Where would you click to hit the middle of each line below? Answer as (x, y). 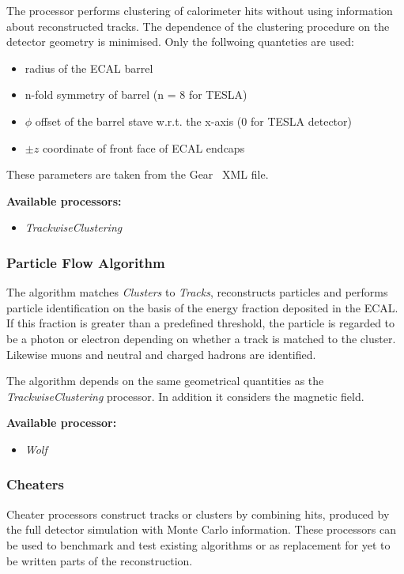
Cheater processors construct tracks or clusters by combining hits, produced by (198, 514)
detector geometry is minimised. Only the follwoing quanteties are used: (180, 42)
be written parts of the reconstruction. (100, 560)
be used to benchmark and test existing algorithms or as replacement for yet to (198, 544)
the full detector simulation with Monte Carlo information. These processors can (201, 529)
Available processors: (64, 200)
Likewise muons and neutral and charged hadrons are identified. (161, 354)
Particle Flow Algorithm (86, 262)
